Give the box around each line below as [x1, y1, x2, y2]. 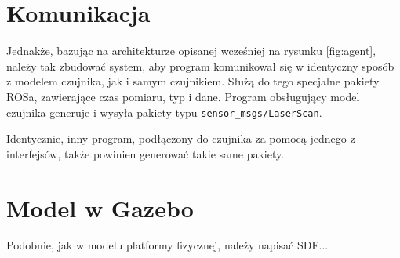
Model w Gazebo [6, 191, 194, 223]
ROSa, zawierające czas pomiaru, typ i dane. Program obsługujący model [6, 88, 360, 104]
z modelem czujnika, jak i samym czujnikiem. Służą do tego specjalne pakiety [6, 73, 380, 89]
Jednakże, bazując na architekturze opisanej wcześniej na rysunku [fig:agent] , [6, 42, 376, 59]
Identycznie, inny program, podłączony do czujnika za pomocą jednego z [6, 130, 355, 147]
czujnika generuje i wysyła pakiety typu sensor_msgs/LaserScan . [6, 104, 322, 120]
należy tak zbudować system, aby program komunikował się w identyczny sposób [6, 57, 395, 74]
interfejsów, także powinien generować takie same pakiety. [6, 145, 285, 162]
